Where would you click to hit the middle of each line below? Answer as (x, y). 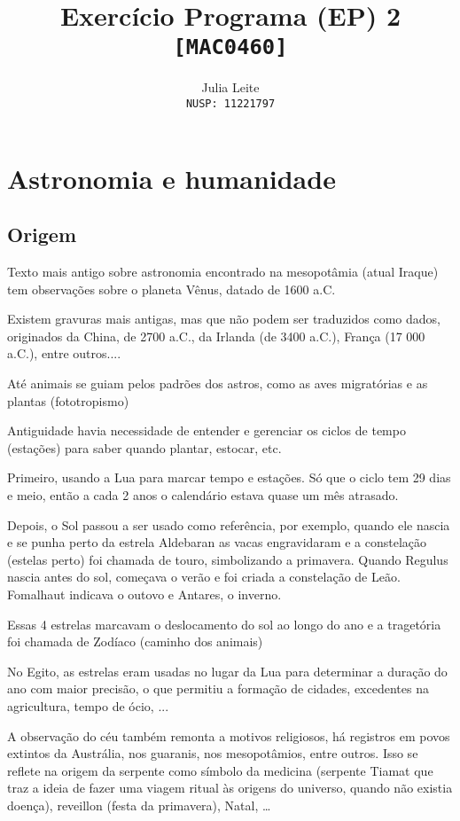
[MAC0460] (230, 47)
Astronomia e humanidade (172, 178)
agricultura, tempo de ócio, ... (88, 705)
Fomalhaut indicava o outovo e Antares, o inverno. (144, 594)
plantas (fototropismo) (68, 400)
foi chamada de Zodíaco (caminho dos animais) (135, 641)
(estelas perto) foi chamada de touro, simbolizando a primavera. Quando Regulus (228, 559)
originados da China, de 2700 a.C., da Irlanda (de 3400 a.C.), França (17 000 (216, 336)
